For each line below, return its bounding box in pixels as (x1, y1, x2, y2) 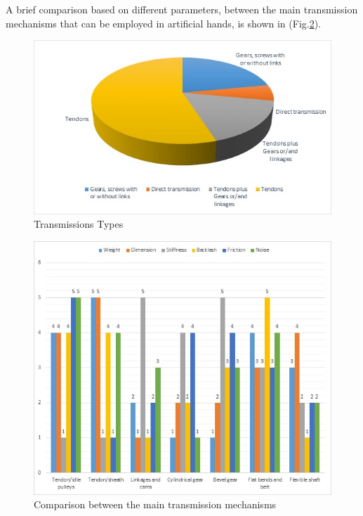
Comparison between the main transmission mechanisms (34, 497, 277, 512)
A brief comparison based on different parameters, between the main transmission (6, 2, 358, 16)
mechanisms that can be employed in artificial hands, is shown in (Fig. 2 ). (6, 15, 322, 30)
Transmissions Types (34, 217, 124, 231)
